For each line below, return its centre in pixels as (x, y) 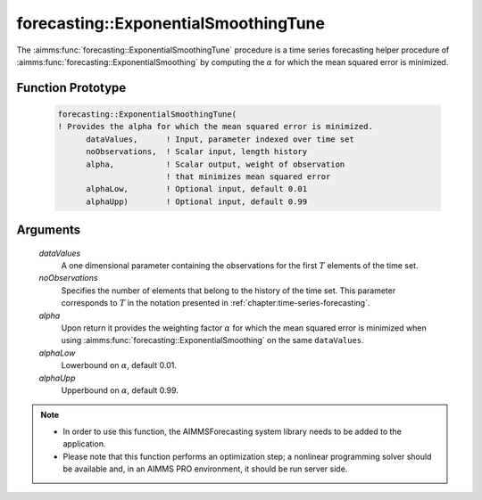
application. (84, 444)
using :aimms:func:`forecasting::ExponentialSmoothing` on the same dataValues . (213, 340)
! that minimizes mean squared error (248, 176)
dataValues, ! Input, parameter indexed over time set (220, 139)
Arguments (49, 230)
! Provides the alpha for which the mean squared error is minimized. (216, 127)
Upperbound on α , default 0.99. (120, 390)
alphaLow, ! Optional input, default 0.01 (197, 189)
